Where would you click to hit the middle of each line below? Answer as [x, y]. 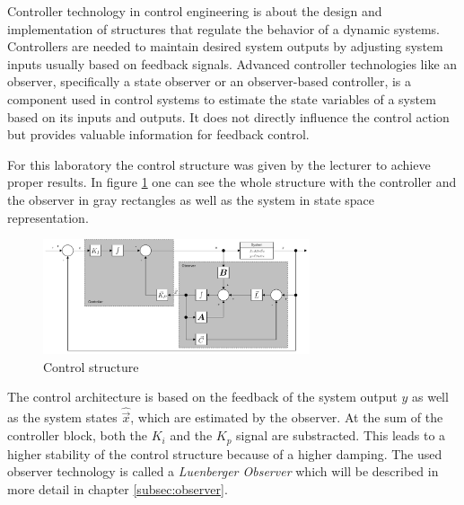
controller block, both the [78, 435]
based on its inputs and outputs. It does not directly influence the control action [228, 116]
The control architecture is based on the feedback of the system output [202, 397]
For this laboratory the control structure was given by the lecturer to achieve [219, 164]
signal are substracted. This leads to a [341, 435]
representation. [48, 217]
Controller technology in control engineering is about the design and [195, 11]
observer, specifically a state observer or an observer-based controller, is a [210, 81]
